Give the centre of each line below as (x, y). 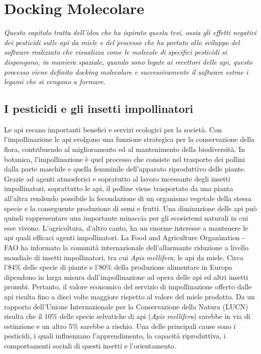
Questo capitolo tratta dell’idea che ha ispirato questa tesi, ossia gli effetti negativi (130, 32)
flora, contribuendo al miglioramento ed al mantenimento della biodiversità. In (125, 149)
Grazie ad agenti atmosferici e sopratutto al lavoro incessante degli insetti (117, 178)
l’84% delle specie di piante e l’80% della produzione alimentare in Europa (118, 267)
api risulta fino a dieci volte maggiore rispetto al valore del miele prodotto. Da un (129, 296)
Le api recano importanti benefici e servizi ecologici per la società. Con (113, 129)
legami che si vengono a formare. (55, 81)
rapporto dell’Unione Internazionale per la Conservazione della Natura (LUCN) (126, 306)
